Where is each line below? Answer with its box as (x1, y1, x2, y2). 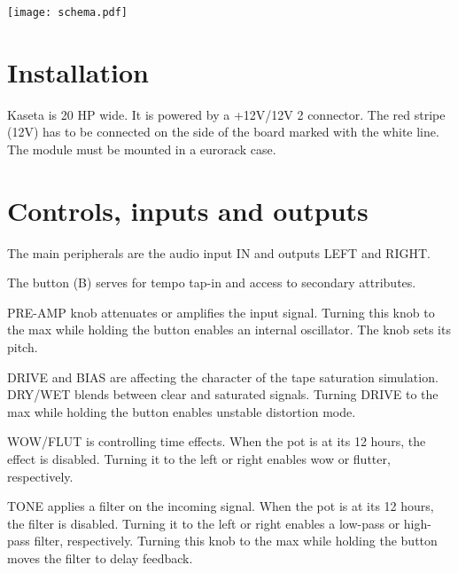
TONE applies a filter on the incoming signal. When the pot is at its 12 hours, (7, 497, 434, 515)
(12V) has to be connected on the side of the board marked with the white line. (7, 122, 439, 141)
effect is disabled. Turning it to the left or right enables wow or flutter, (7, 450, 391, 468)
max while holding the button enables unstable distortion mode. (7, 402, 356, 420)
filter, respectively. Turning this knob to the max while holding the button (34, 531, 438, 550)
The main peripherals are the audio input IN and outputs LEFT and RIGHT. (7, 243, 431, 262)
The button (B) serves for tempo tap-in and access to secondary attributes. (7, 273, 416, 292)
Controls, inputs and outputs (7, 192, 369, 228)
